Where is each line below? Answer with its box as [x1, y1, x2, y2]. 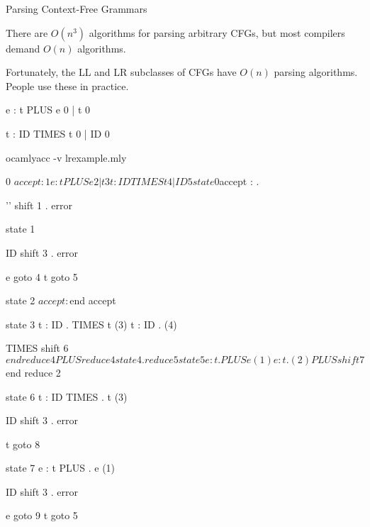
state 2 [6, 293, 35, 308]
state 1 [6, 221, 35, 236]
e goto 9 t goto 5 [6, 508, 78, 523]
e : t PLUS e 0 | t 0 [6, 102, 90, 117]
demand [6, 40, 40, 55]
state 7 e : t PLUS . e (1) [6, 460, 116, 475]
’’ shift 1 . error [6, 197, 72, 212]
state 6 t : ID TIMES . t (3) [6, 389, 128, 404]
